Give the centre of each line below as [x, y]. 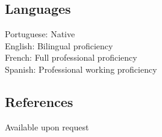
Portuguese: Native [40, 34]
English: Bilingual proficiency [59, 45]
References [39, 101]
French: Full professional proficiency [71, 57]
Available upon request [47, 126]
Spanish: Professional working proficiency [81, 69]
